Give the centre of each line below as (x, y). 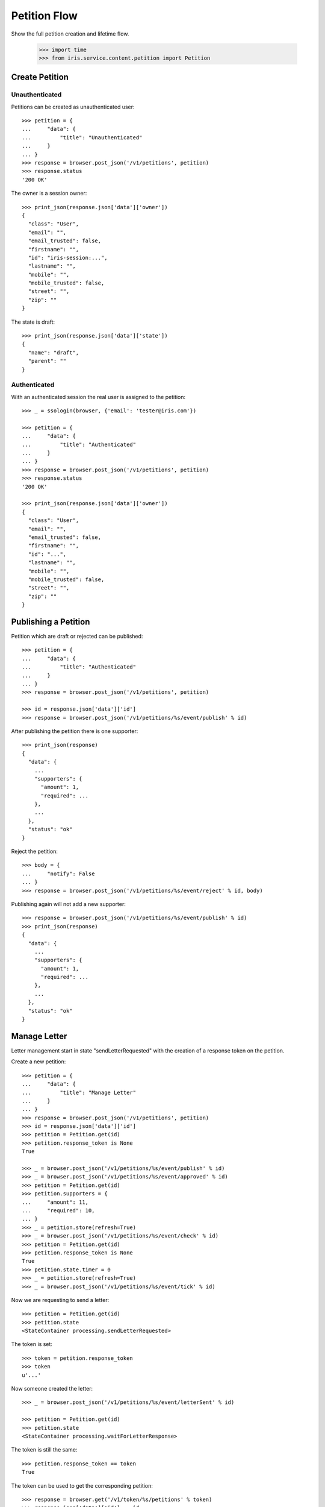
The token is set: (32, 1344)
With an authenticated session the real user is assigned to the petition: (98, 397)
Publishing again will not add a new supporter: (69, 904)
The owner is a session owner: (49, 193)
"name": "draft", (54, 352)
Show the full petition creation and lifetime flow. (70, 34)
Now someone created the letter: (52, 1389)
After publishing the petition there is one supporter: (75, 731)
